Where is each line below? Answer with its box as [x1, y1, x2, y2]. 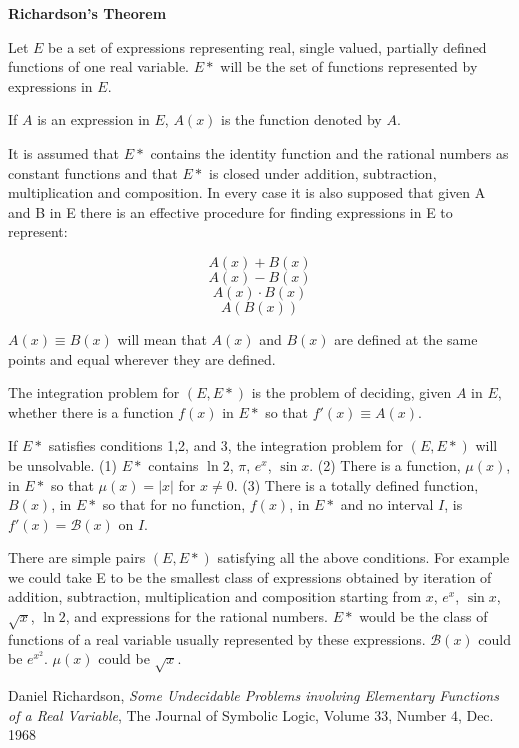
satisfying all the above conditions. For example [217, 547, 510, 568]
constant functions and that [8, 162, 178, 183]
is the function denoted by [221, 109, 382, 130]
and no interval [340, 494, 434, 515]
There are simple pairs [8, 547, 146, 568]
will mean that [117, 328, 207, 349]
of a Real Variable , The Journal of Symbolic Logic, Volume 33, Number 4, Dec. [8, 704, 494, 725]
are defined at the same [334, 328, 478, 349]
